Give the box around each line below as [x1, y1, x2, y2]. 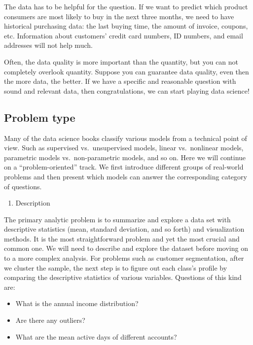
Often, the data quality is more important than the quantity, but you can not [4, 56, 239, 67]
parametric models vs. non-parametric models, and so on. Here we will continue [4, 152, 246, 162]
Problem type [4, 109, 75, 125]
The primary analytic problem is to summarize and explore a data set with [4, 214, 231, 224]
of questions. [4, 181, 42, 191]
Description [15, 198, 50, 208]
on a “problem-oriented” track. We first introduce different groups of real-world [4, 162, 244, 172]
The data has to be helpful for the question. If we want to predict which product [4, 1, 248, 11]
